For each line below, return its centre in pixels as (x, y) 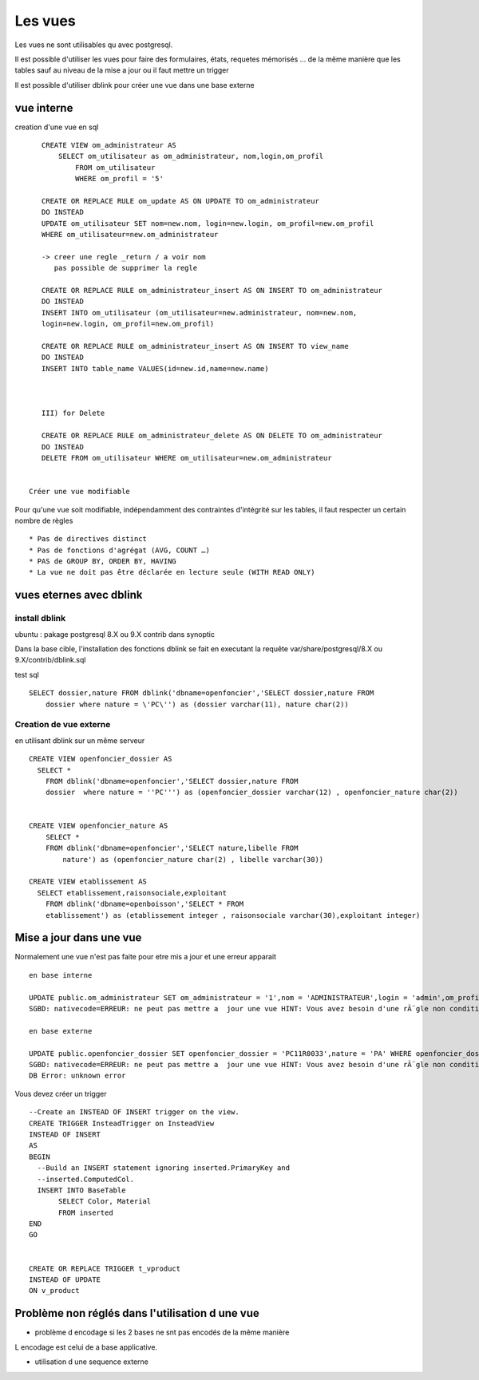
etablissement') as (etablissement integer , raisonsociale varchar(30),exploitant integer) (233, 915)
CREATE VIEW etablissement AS (88, 882)
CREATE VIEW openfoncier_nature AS (99, 826)
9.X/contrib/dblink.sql (50, 660)
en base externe (61, 1031)
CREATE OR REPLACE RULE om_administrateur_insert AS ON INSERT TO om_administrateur (212, 291)
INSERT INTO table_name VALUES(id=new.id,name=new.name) (155, 368)
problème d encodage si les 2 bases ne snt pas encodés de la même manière (162, 1332)
